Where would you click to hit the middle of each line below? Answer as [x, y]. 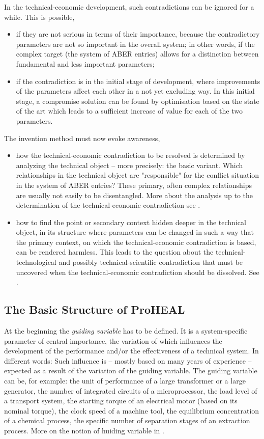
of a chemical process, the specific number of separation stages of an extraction [127, 420]
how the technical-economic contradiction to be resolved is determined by [130, 155]
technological [36, 262]
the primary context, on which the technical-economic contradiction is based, [136, 242]
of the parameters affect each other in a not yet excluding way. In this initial [135, 91]
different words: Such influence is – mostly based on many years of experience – [128, 360]
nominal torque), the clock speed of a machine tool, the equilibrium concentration [132, 410]
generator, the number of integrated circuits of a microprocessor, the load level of [131, 390]
